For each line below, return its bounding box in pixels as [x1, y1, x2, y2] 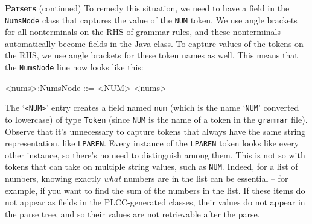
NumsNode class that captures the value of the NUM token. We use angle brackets [5, 13, 298, 26]
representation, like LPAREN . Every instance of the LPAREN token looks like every [5, 137, 299, 149]
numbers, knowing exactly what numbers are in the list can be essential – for [5, 172, 288, 185]
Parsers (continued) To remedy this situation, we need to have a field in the [5, 2, 290, 14]
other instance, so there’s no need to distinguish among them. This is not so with [5, 148, 305, 161]
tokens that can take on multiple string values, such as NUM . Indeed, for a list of [5, 160, 298, 173]
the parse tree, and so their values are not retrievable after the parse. [5, 207, 260, 220]
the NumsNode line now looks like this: [5, 61, 144, 73]
